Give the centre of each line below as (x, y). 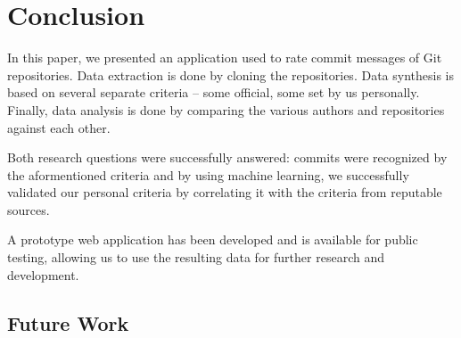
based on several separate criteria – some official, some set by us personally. (214, 92)
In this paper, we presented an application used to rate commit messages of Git (225, 58)
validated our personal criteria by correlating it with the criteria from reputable (225, 192)
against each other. (59, 127)
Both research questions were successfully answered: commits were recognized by (227, 157)
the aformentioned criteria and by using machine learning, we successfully (208, 174)
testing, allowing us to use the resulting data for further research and (196, 257)
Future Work (68, 322)
